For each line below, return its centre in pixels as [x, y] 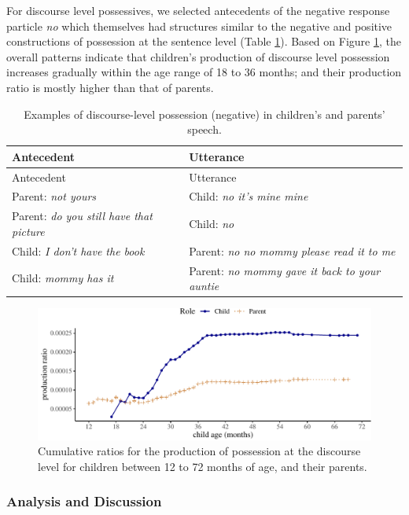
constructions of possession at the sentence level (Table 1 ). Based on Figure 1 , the [204, 41]
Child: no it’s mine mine [249, 196]
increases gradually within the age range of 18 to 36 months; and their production [204, 72]
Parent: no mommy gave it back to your [285, 270]
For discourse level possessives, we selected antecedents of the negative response [198, 10]
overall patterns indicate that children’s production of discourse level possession [198, 56]
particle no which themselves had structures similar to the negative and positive [199, 26]
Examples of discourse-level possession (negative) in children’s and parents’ [204, 114]
